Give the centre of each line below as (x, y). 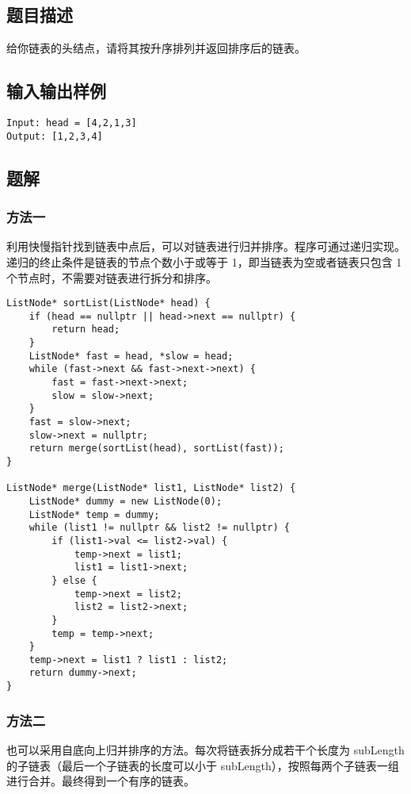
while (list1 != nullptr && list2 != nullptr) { (159, 528)
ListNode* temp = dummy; (94, 514)
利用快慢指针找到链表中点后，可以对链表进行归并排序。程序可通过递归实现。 (206, 246)
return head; (86, 330)
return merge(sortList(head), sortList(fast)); (156, 449)
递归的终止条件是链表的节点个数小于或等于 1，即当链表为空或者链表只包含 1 (204, 261)
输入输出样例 (56, 91)
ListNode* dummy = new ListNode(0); (126, 501)
